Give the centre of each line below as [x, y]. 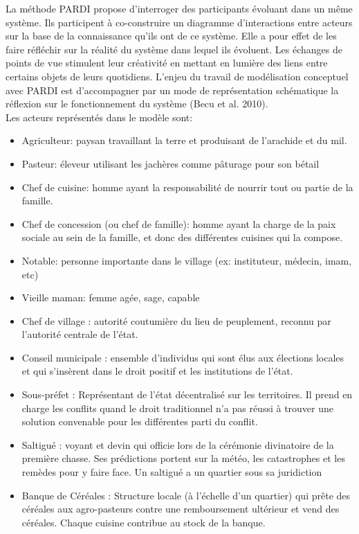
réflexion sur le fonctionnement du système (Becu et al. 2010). [137, 104]
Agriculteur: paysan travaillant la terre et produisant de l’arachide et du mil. [184, 140]
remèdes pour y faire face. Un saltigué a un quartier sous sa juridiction [172, 472]
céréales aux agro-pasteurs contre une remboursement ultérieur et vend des [181, 509]
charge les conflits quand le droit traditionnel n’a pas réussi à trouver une [177, 408]
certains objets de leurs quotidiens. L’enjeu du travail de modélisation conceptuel [177, 76]
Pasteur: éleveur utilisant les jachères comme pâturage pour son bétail [171, 163]
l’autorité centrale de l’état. [80, 334]
